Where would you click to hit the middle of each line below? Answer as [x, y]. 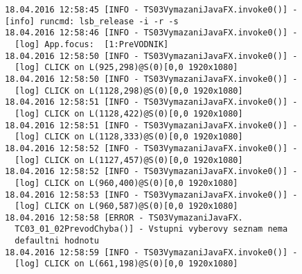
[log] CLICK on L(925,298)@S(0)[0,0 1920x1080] [126, 68]
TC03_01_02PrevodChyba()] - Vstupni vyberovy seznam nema [151, 229]
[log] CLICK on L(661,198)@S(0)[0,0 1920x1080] [126, 264]
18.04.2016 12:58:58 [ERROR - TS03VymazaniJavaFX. [124, 217]
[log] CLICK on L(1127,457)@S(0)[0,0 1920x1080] [129, 160]
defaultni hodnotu [57, 241]
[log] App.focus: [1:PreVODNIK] [92, 44]
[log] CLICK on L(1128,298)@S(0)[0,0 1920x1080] [129, 91]
